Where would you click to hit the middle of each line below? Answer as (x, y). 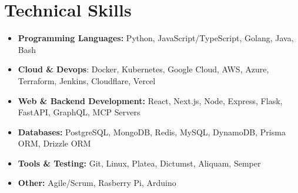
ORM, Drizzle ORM (54, 143)
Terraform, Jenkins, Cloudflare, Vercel (87, 80)
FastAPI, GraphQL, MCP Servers (79, 112)
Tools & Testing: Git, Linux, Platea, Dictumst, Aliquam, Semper (139, 163)
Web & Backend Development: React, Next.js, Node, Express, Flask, (150, 100)
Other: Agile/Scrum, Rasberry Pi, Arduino (97, 183)
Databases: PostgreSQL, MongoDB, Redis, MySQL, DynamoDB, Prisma (152, 132)
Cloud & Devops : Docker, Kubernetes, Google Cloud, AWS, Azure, (143, 69)
